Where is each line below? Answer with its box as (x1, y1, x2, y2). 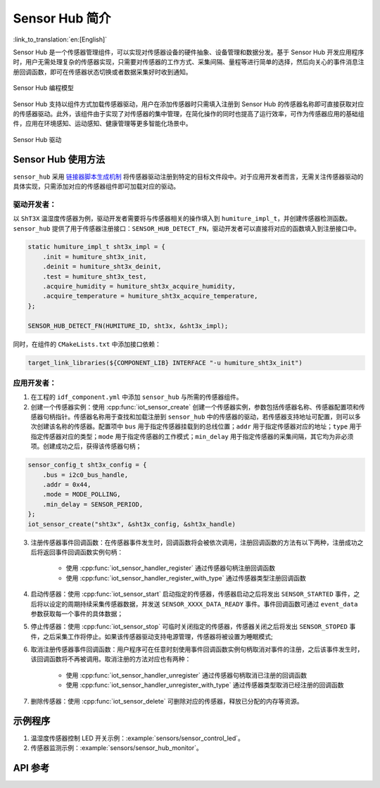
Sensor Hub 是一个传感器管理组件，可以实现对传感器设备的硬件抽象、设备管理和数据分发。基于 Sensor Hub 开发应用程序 (13, 48, 365, 56)
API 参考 (13, 762, 50, 774)
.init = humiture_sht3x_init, (42, 253, 147, 260)
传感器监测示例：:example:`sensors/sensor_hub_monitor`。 (30, 743, 203, 752)
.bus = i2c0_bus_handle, (42, 471, 129, 478)
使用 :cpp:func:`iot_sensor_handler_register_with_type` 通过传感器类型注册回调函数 (65, 573, 306, 582)
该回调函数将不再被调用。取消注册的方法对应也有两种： (30, 655, 191, 663)
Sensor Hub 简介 (13, 11, 111, 26)
